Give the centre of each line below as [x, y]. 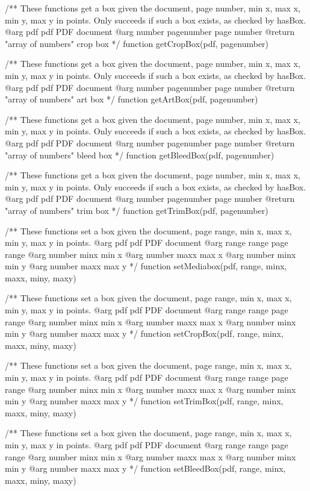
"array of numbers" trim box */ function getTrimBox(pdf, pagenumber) [137, 210]
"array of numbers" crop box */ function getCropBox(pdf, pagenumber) [137, 43]
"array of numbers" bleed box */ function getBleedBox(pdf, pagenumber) [140, 155]
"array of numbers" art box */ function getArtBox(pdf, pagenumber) [132, 99]
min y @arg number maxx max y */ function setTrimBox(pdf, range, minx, [144, 401]
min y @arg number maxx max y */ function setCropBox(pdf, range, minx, [144, 333]
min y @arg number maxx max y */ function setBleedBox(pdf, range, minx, [145, 468]
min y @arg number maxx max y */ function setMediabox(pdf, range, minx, [146, 266]
